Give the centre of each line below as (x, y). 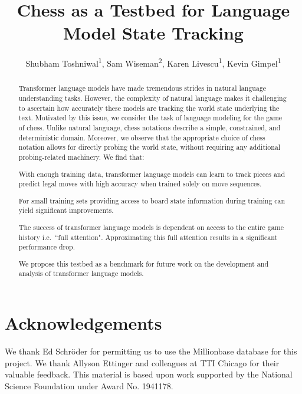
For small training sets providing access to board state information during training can (152, 200)
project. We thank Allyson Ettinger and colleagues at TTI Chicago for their (142, 362)
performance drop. (47, 247)
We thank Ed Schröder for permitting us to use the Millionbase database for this (151, 351)
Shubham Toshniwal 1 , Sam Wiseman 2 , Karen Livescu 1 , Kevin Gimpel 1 (153, 62)
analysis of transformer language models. (81, 273)
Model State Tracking (153, 33)
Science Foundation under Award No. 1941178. (89, 385)
